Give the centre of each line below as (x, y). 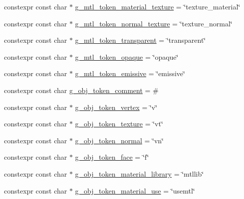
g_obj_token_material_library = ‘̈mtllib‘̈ (139, 173)
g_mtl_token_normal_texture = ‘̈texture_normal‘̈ (154, 23)
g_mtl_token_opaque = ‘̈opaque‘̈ (127, 56)
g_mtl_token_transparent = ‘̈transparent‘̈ (140, 40)
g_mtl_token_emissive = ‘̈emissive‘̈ (130, 73)
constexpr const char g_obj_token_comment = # (81, 90)
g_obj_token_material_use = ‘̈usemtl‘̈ (135, 190)
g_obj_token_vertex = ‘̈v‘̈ (116, 107)
